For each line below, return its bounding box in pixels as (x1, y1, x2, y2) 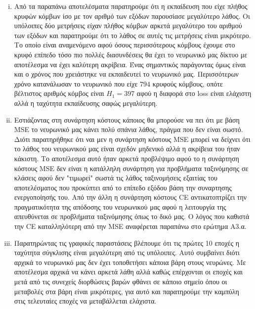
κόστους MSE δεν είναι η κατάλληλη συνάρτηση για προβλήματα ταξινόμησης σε (14, 163, 249, 173)
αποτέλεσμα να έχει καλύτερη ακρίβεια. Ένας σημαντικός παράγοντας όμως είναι (14, 59, 246, 69)
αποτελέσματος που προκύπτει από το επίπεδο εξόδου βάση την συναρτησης (14, 182, 232, 192)
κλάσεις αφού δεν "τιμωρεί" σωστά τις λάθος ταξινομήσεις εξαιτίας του (14, 173, 218, 183)
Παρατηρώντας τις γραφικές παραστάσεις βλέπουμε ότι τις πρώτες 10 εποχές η (14, 237, 240, 248)
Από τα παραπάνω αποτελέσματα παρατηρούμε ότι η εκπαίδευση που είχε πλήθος (14, 1, 248, 11)
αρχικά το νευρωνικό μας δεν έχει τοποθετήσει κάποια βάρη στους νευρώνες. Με (14, 257, 246, 267)
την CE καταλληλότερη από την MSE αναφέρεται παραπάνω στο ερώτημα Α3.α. (14, 221, 247, 231)
